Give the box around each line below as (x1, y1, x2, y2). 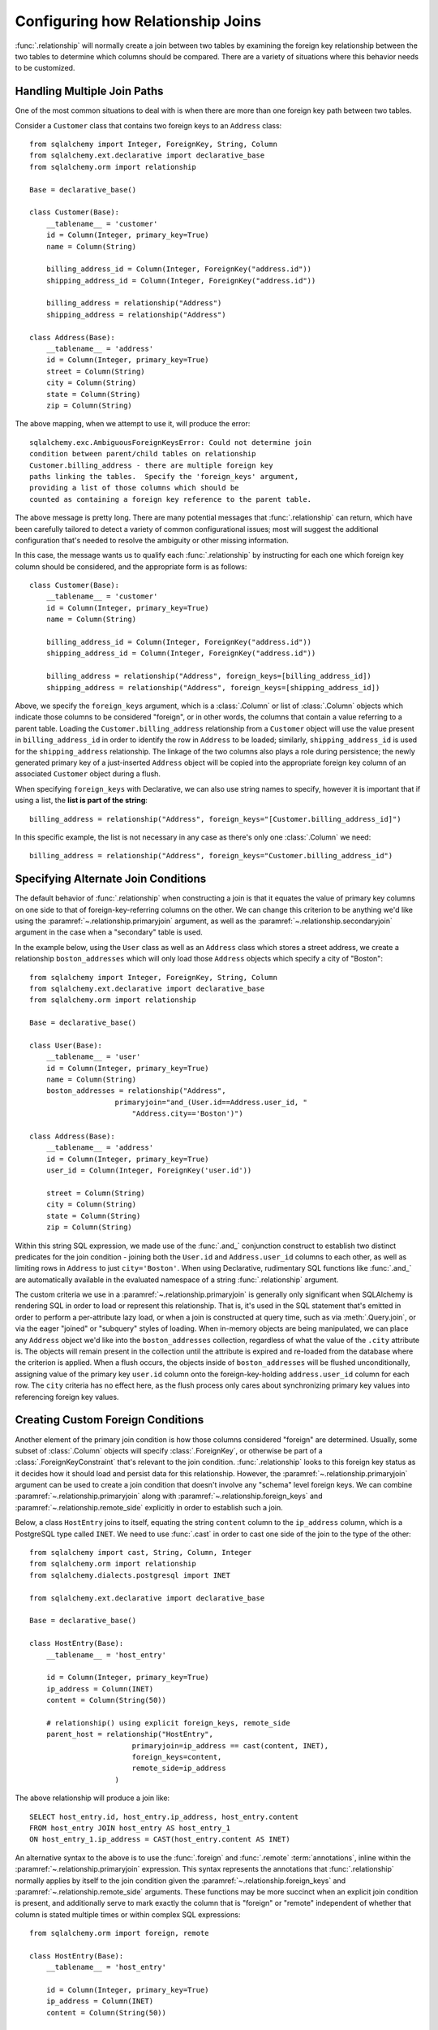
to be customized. (15, 63, 75, 73)
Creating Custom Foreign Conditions (15, 1413, 204, 1427)
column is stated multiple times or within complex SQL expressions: (15, 1909, 241, 1920)
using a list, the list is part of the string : (15, 796, 148, 806)
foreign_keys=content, (131, 1752, 222, 1762)
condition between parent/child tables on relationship (29, 449, 256, 459)
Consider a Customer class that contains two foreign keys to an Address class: (15, 120, 282, 130)
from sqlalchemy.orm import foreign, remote (29, 1929, 210, 1938)
